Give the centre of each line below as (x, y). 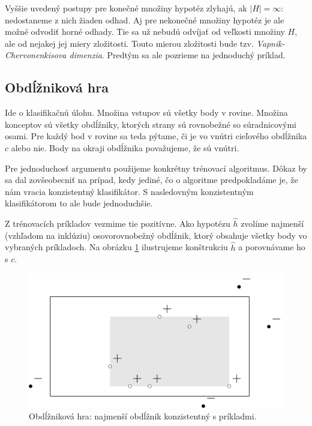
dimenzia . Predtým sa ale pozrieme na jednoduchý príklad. (177, 55)
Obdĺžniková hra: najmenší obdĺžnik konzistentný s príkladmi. (143, 416)
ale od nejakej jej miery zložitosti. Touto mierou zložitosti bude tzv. (129, 43)
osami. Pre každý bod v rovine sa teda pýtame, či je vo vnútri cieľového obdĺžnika (156, 136)
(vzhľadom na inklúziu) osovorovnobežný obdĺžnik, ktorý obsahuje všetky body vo (156, 235)
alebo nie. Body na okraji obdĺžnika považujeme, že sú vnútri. (125, 147)
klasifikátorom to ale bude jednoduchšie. (79, 203)
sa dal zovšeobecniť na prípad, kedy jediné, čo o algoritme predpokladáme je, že (151, 180)
